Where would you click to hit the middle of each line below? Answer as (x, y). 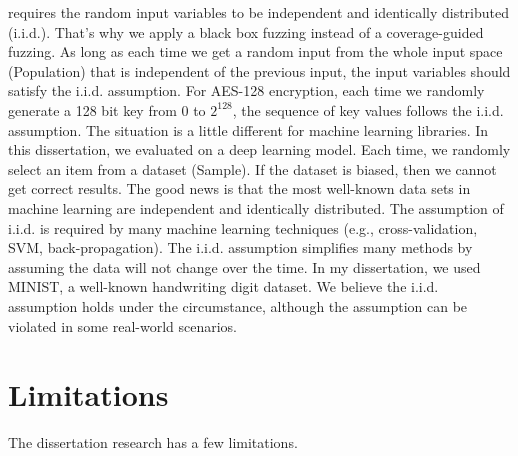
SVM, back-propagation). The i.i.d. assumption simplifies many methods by (240, 247)
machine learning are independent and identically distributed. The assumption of (256, 207)
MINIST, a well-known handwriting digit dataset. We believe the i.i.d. (223, 286)
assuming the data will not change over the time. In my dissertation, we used (244, 266)
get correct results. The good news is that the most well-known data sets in (239, 188)
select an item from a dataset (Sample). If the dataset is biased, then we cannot (252, 168)
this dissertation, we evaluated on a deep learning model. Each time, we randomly (259, 149)
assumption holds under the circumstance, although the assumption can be (238, 305)
